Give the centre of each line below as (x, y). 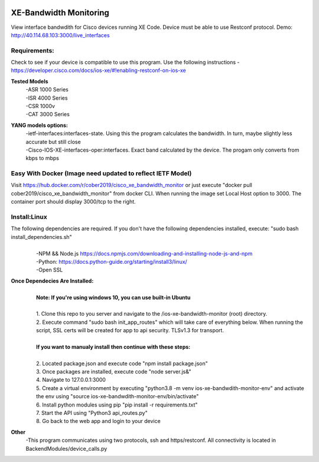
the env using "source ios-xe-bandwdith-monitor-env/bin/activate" (118, 397)
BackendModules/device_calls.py (66, 448)
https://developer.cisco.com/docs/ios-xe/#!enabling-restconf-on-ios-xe (98, 70)
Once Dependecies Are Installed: (52, 281)
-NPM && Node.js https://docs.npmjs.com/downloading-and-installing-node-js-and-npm (144, 253)
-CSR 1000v (40, 106)
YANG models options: (39, 125)
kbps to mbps (42, 158)
